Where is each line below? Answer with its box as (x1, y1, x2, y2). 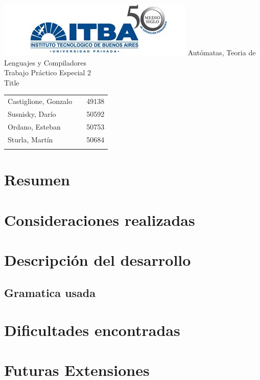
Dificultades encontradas (4, 320, 180, 341)
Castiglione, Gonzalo (8, 96, 73, 107)
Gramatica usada (4, 284, 96, 300)
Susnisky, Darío (8, 108, 56, 119)
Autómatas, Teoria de (187, 47, 256, 57)
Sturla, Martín (8, 134, 53, 144)
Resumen (4, 169, 70, 190)
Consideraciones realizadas (4, 209, 195, 230)
